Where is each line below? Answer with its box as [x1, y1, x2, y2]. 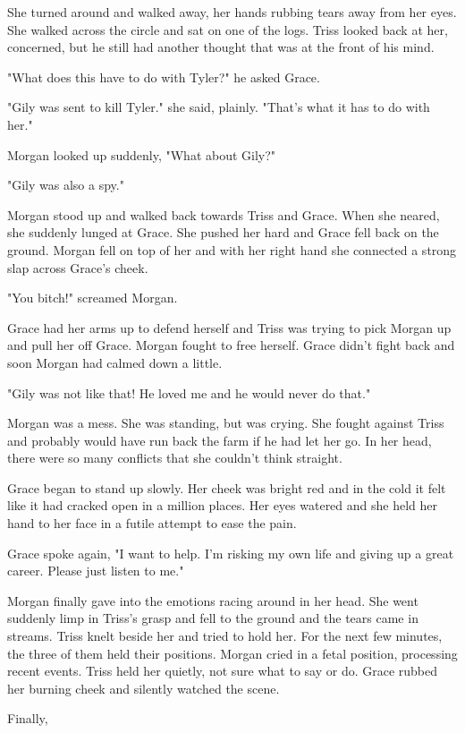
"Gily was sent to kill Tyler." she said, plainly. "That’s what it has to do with [7, 98, 430, 116]
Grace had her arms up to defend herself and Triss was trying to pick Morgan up [7, 318, 452, 337]
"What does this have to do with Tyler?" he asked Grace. [7, 67, 320, 86]
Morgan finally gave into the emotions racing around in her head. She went [7, 591, 418, 609]
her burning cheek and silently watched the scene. [7, 678, 280, 697]
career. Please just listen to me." [7, 561, 184, 580]
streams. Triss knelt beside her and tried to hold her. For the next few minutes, [7, 626, 443, 645]
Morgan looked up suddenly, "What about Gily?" [7, 145, 276, 164]
